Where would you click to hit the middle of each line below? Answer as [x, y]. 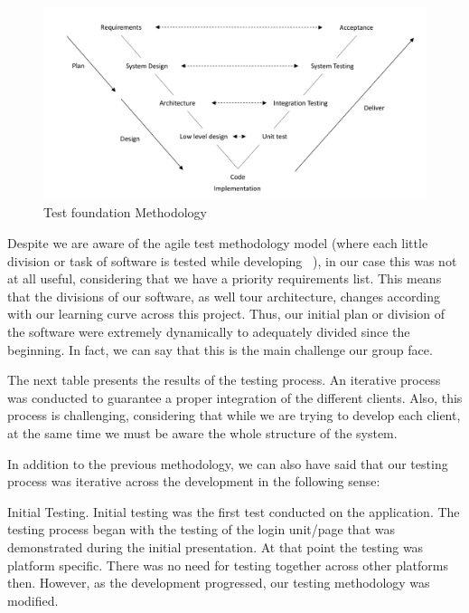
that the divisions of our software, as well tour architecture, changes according [224, 296]
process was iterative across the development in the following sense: [194, 481]
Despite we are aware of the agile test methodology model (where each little [218, 243]
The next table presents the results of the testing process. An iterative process [224, 380]
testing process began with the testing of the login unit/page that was [201, 529]
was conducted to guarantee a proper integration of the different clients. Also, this [235, 397]
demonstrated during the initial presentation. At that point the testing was [216, 546]
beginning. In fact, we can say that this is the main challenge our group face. [220, 349]
